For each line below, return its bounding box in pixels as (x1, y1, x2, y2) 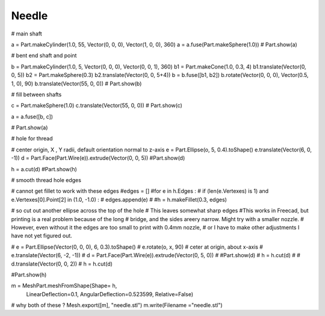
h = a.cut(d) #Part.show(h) (11, 165, 78, 172)
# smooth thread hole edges (11, 177, 81, 184)
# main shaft (11, 30, 42, 37)
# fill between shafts (11, 91, 62, 98)
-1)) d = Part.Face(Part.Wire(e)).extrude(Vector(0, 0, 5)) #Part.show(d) (11, 154, 185, 162)
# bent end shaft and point (11, 52, 77, 59)
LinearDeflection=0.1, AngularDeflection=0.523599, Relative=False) (26, 290, 194, 297)
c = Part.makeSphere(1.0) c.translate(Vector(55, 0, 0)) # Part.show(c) (11, 102, 183, 109)
